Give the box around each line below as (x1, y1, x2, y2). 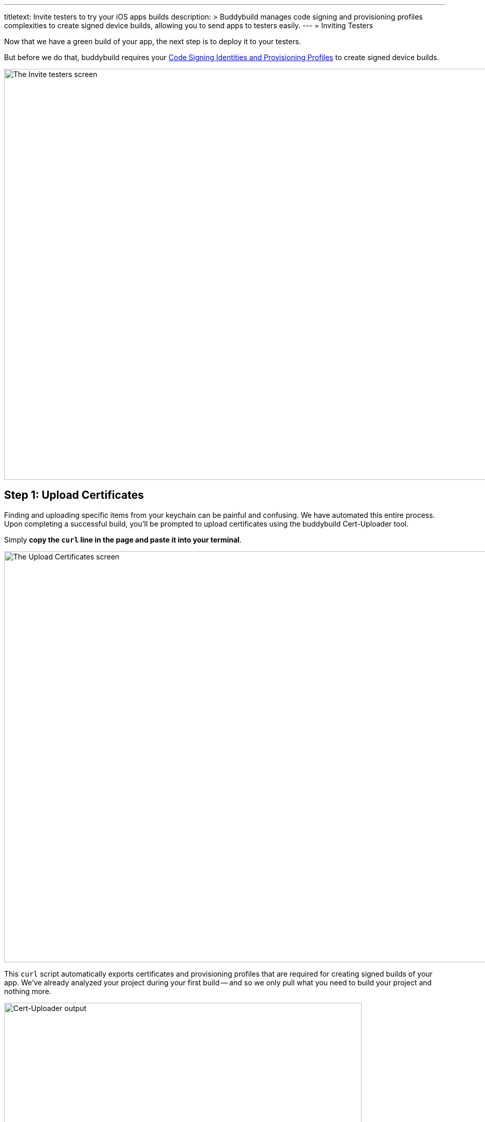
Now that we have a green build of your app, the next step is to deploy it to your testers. (4, 37, 301, 46)
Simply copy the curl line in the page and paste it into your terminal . (4, 535, 242, 544)
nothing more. (4, 986, 51, 996)
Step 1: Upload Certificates (4, 489, 144, 502)
